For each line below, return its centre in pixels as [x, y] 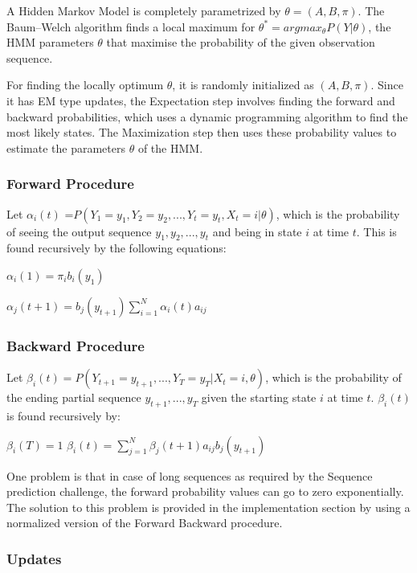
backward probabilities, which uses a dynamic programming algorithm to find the [207, 116]
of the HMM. [170, 147]
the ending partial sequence [74, 397]
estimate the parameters [66, 147]
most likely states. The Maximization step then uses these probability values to [202, 132]
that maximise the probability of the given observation [241, 42]
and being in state [257, 231]
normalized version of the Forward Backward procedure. [145, 523]
